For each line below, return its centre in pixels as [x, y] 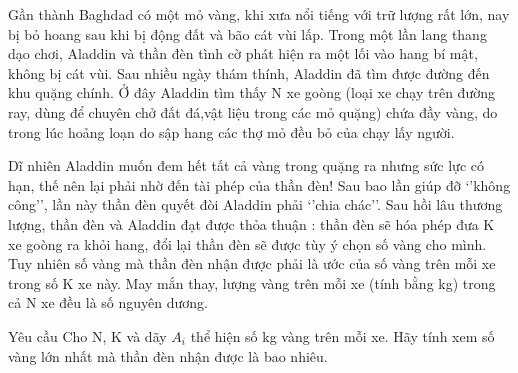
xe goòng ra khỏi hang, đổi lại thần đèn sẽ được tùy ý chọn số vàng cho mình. [247, 243]
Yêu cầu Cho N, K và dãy [87, 335]
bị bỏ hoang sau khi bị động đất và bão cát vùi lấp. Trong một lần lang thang [247, 33]
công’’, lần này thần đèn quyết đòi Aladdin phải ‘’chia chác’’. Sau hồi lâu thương [255, 204]
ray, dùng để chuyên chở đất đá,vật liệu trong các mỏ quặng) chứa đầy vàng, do [253, 111]
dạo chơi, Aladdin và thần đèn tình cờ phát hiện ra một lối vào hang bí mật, [243, 53]
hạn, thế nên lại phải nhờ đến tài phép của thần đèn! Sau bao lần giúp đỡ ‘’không [259, 184]
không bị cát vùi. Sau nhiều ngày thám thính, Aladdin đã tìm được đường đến [249, 72]
